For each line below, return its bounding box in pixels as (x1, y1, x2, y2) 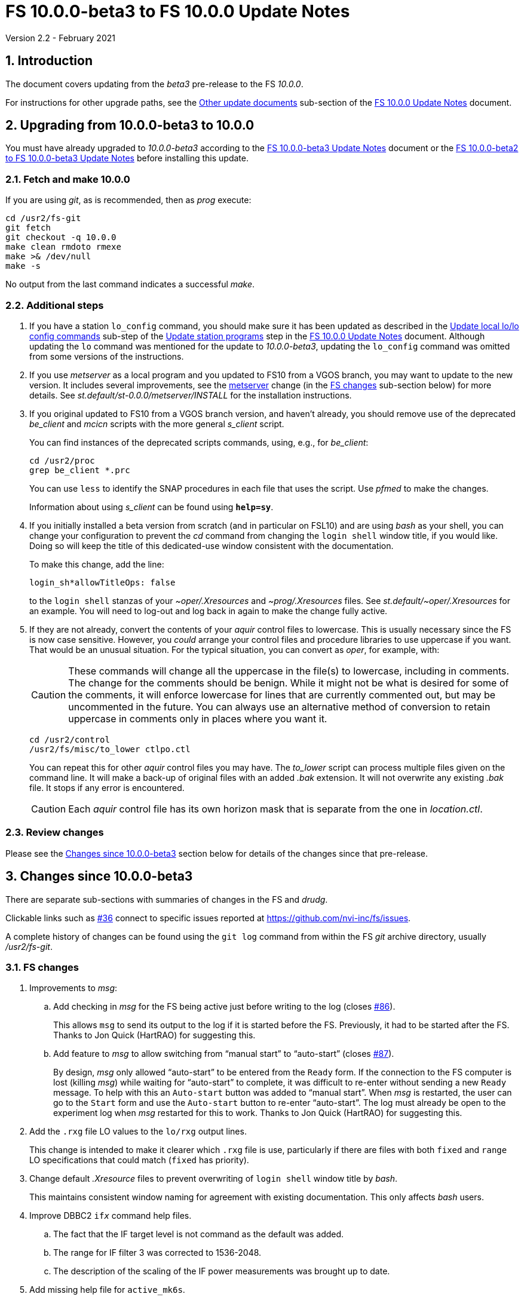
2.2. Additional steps (5, 299, 104, 311)
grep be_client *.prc (29, 465, 130, 475)
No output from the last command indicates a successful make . (5, 279, 255, 290)
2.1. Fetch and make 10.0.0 (5, 173, 130, 185)
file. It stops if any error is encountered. (29, 782, 185, 793)
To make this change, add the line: (29, 559, 164, 569)
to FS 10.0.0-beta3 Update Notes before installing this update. (5, 153, 249, 164)
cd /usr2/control (29, 734, 110, 744)
